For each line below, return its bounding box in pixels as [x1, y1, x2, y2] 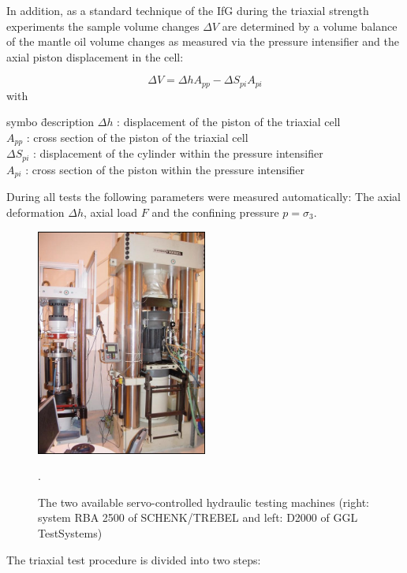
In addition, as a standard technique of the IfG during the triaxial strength [6, 2, 369, 18]
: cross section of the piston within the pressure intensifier [25, 161, 305, 177]
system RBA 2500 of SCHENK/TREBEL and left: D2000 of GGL [38, 509, 358, 526]
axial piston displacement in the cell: [6, 48, 184, 65]
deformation [6, 203, 65, 220]
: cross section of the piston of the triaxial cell [26, 129, 248, 146]
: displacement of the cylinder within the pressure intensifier [33, 145, 323, 162]
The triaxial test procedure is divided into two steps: [6, 551, 261, 567]
